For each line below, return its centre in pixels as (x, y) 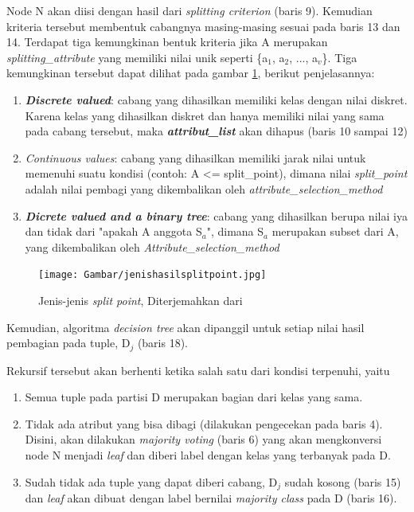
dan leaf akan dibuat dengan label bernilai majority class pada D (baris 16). (211, 498)
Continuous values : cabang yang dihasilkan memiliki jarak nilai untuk (195, 157)
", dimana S (235, 231)
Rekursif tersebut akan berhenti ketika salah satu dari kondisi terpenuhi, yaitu (198, 370)
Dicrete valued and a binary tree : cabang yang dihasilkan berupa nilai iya (216, 215)
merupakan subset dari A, (335, 231)
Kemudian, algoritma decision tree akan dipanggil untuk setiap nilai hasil (186, 327)
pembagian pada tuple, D (68, 343)
